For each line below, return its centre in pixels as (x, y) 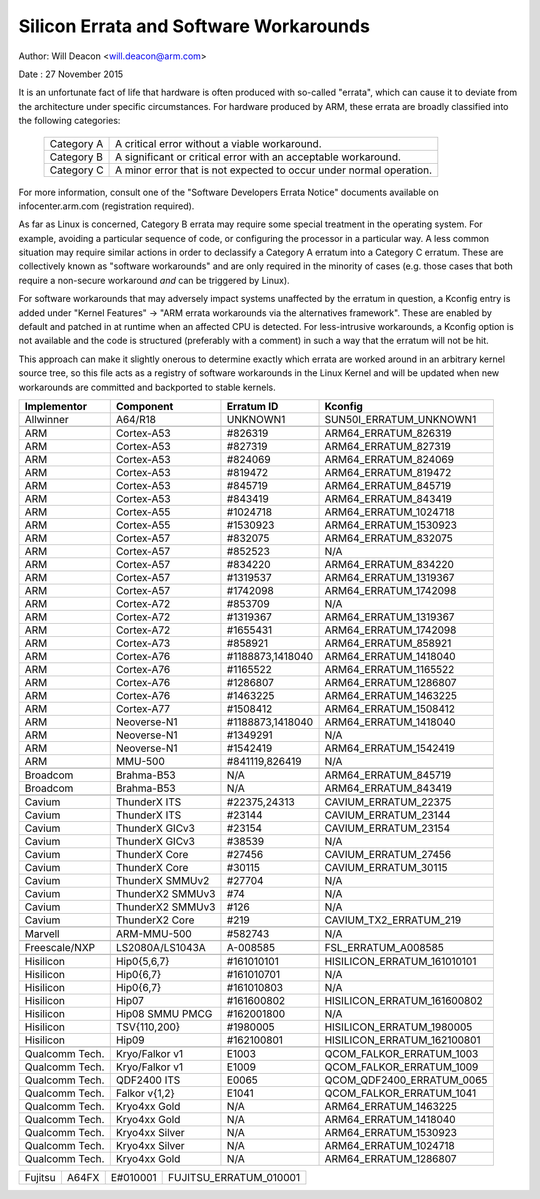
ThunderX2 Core (155, 920)
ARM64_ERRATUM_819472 (388, 472)
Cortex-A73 (143, 643)
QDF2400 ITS (148, 1080)
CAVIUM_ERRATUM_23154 (387, 828)
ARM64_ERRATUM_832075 (389, 538)
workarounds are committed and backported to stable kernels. (147, 387)
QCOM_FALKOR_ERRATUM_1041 (400, 1093)
